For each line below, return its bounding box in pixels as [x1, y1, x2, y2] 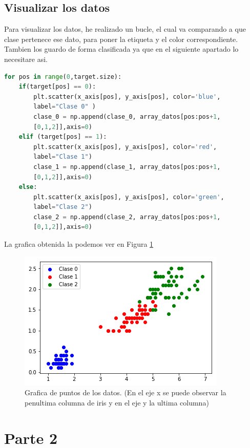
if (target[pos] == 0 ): [18, 83, 96, 91]
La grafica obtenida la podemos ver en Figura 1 [4, 239, 154, 249]
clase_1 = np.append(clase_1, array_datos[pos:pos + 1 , [33, 163, 221, 170]
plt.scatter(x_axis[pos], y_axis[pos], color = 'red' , [33, 143, 217, 151]
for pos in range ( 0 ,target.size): [4, 73, 122, 80]
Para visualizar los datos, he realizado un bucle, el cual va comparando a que [4, 24, 246, 34]
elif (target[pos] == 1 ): [18, 133, 107, 141]
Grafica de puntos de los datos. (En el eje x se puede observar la [25, 387, 226, 398]
